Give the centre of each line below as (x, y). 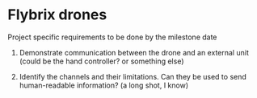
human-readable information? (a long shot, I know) (104, 85)
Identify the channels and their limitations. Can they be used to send (133, 76)
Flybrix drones (57, 15)
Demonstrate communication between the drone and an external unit (134, 52)
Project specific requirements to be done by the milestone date (112, 37)
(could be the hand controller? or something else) (101, 61)
